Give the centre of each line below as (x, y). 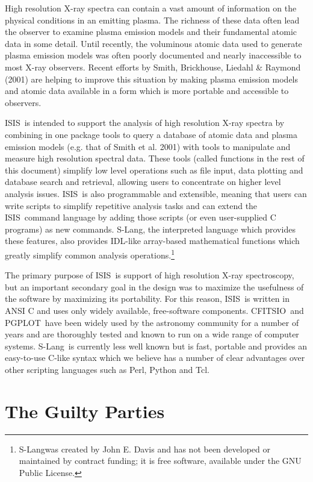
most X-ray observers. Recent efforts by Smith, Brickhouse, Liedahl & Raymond (153, 67)
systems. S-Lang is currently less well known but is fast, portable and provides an (156, 346)
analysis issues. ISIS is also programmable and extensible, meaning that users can (156, 193)
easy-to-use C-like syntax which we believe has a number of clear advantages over (155, 358)
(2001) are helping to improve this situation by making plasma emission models (152, 79)
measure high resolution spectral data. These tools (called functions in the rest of (155, 158)
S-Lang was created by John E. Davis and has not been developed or (144, 449)
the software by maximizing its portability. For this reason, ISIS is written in (147, 299)
